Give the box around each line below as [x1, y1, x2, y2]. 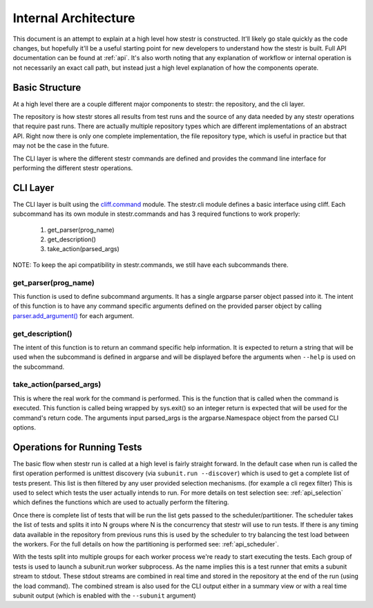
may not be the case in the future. [12, 142, 110, 150]
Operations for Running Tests [12, 441, 142, 453]
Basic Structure [12, 82, 82, 93]
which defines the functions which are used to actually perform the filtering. [12, 498, 229, 506]
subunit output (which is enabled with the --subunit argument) [12, 591, 196, 600]
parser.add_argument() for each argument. [12, 311, 135, 320]
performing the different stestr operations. [12, 163, 133, 172]
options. [12, 423, 37, 432]
